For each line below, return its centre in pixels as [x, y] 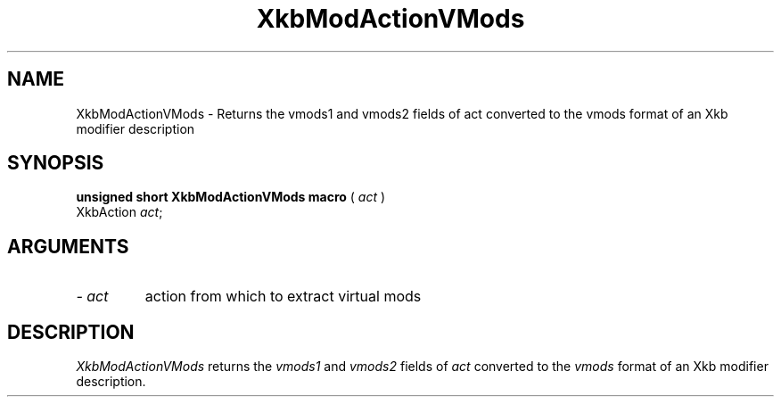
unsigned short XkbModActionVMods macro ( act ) [231, 197]
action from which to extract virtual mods [283, 297]
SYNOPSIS [56, 163]
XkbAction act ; [119, 212]
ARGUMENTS [68, 246]
